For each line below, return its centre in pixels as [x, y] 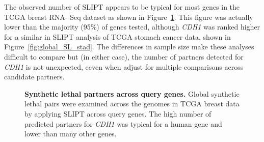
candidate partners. [34, 77]
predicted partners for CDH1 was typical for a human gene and [123, 123]
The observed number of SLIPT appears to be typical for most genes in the [122, 7]
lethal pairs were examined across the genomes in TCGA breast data [132, 104]
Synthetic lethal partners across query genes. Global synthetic [132, 93]
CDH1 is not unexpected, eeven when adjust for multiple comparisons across [124, 66]
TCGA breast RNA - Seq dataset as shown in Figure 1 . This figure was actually [129, 17]
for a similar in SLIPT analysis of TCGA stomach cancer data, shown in [117, 36]
